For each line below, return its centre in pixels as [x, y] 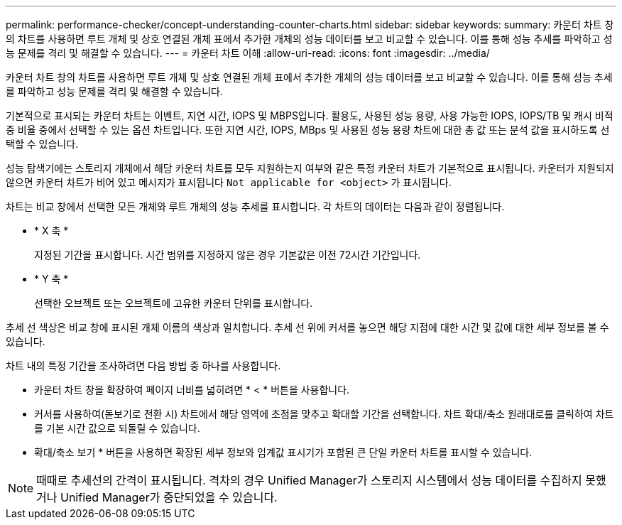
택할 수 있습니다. [42, 144]
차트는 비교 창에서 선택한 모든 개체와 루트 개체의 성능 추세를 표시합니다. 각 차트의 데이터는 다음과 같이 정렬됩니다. [255, 206]
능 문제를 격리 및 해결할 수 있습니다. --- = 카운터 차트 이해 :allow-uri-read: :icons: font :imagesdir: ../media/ [248, 53]
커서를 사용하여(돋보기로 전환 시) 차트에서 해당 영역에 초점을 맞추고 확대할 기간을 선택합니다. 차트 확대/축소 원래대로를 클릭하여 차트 [324, 414]
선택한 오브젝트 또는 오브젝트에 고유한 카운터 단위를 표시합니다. [174, 303]
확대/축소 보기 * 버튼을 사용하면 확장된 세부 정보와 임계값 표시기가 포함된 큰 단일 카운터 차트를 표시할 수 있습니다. [283, 452]
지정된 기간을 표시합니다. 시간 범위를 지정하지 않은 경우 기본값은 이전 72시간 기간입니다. [228, 255]
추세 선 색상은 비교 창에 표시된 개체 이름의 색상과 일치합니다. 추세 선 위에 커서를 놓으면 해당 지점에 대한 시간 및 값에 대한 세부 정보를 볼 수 [307, 327]
